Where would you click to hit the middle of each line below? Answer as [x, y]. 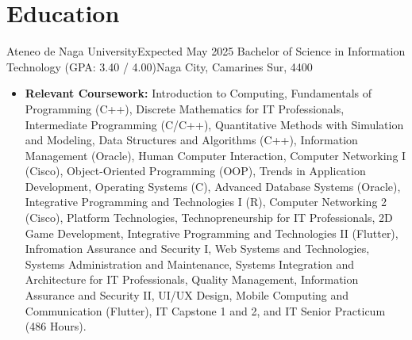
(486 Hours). [56, 326]
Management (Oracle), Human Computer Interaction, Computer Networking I [216, 155]
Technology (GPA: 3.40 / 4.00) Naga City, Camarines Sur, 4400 [160, 66]
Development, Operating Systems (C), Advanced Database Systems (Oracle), [213, 186]
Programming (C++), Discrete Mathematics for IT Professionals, [185, 108]
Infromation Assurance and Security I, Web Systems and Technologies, [197, 248]
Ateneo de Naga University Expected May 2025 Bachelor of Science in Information [206, 51]
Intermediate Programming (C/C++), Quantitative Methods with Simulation [214, 124]
